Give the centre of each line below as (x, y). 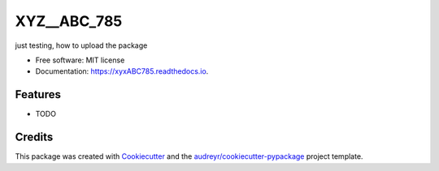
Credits (34, 137)
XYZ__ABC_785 (69, 21)
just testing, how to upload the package (81, 45)
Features (38, 94)
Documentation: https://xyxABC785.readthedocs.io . (122, 71)
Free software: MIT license (80, 60)
